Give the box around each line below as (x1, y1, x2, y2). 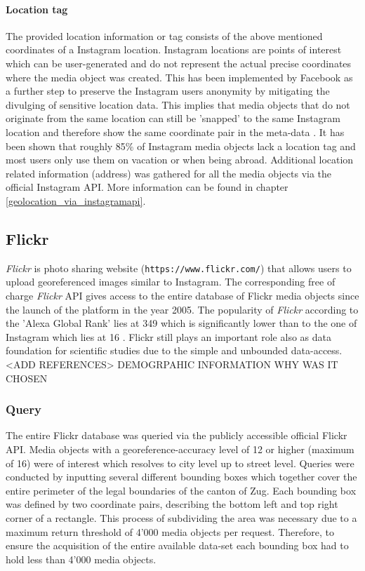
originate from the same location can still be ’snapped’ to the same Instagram (6, 111, 340, 126)
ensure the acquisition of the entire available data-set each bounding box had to (6, 538, 349, 553)
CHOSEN (6, 370, 48, 385)
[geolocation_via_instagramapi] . (6, 193, 146, 208)
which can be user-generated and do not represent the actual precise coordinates (6, 55, 352, 70)
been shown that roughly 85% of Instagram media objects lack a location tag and (6, 138, 356, 153)
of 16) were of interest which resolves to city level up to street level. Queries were (6, 455, 354, 470)
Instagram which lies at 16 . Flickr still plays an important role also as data (6, 329, 331, 344)
